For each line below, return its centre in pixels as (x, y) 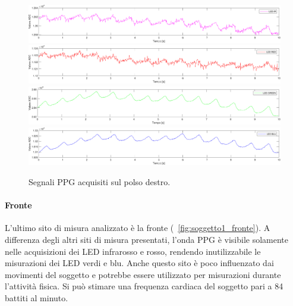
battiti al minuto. (37, 297)
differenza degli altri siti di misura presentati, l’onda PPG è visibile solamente (147, 239)
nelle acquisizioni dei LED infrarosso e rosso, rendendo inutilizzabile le (133, 251)
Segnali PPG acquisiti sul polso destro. (100, 181)
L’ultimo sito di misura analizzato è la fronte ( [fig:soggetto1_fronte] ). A (138, 228)
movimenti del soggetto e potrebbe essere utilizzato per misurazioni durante (143, 274)
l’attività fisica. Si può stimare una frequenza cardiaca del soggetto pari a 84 (144, 286)
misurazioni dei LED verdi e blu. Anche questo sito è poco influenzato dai (139, 263)
